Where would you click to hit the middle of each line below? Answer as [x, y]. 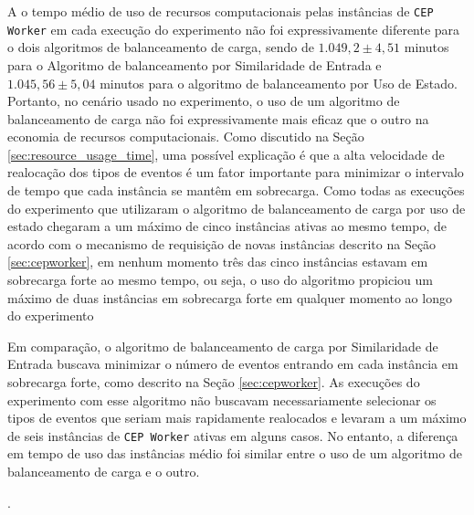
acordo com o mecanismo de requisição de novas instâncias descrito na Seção [222, 243]
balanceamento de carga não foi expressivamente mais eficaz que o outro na [218, 118]
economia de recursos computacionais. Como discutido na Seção [186, 137]
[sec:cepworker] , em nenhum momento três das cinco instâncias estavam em [218, 262]
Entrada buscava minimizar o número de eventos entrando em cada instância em [233, 364]
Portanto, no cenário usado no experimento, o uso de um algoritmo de [204, 101]
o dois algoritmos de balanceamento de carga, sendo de [161, 47]
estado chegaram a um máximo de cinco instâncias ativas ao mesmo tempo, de [227, 226]
